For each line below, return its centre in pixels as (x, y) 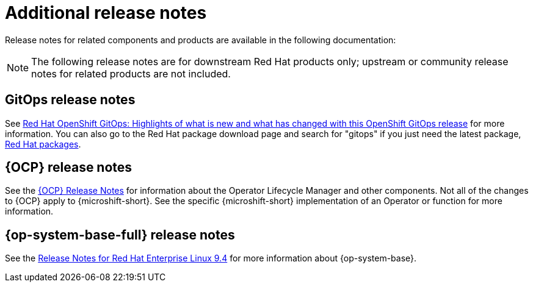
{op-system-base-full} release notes (120, 235)
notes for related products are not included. (131, 73)
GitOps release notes (70, 100)
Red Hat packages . (43, 144)
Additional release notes (106, 13)
